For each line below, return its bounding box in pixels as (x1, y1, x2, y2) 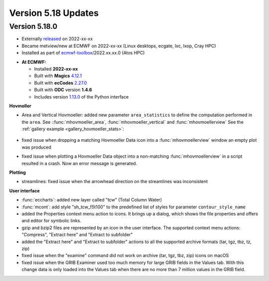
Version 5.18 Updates (9, 7, 99, 18)
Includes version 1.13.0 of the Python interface (34, 94, 129, 99)
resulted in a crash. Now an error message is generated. (21, 160, 137, 166)
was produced (21, 144, 52, 150)
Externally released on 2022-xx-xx (21, 36, 93, 42)
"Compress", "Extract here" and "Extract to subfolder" (21, 232, 133, 238)
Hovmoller (9, 102, 32, 109)
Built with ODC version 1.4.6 (34, 87, 92, 93)
